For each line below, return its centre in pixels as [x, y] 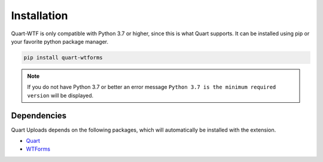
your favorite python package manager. [60, 41]
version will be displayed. [60, 95]
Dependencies [39, 116]
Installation [39, 16]
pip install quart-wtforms [63, 57]
